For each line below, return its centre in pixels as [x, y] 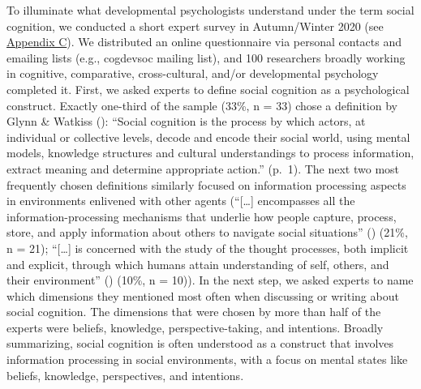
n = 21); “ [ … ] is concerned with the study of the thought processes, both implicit [208, 248]
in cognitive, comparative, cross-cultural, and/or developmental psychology [193, 73]
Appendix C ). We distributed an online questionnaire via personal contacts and [204, 42]
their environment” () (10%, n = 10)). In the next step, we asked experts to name [210, 280]
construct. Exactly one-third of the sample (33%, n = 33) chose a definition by [202, 105]
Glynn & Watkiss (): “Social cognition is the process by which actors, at [186, 121]
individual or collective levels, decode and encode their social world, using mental [208, 137]
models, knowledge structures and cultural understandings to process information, [210, 153]
